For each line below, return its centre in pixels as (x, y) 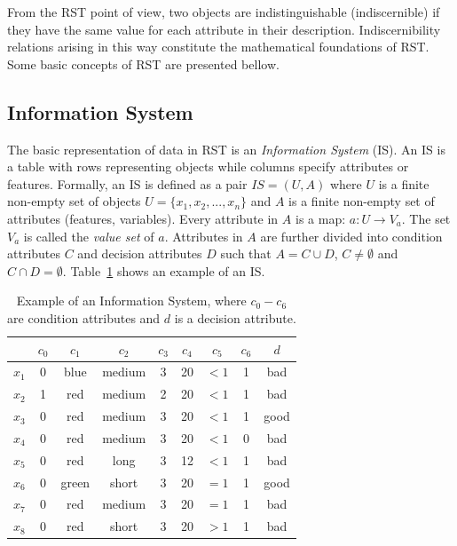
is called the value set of (89, 236)
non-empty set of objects (74, 201)
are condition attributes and (84, 317)
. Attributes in (204, 236)
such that (246, 253)
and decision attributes (140, 253)
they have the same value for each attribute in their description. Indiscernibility (224, 29)
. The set (426, 218)
